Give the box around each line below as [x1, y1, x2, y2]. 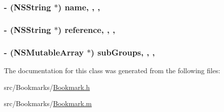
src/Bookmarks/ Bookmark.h [4, 82, 90, 92]
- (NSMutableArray [4, 46, 84, 58]
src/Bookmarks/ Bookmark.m [4, 98, 92, 109]
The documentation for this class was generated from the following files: [4, 65, 221, 75]
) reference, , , [58, 23, 115, 35]
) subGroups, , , [90, 46, 155, 58]
